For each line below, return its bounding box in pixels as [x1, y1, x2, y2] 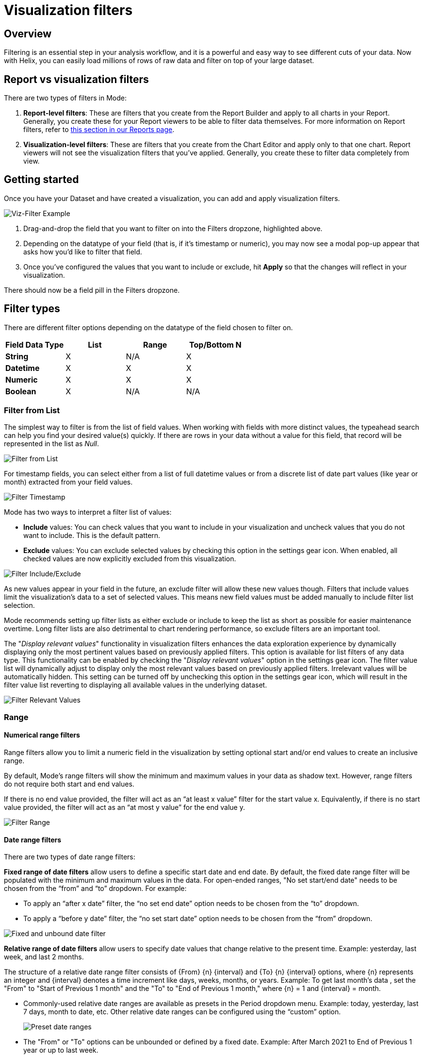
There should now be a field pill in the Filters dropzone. [4, 285, 180, 294]
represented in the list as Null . [4, 439, 99, 448]
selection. [4, 601, 35, 610]
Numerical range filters [4, 731, 80, 739]
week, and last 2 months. [4, 953, 84, 961]
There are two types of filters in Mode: [4, 94, 127, 102]
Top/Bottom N [189, 339, 242, 350]
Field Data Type [5, 339, 64, 350]
